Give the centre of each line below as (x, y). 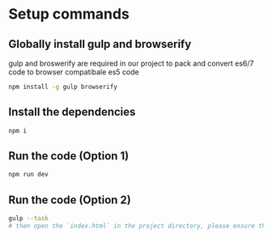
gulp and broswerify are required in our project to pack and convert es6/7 (131, 63)
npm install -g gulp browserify (63, 87)
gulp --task (28, 219)
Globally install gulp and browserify (100, 44)
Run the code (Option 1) (69, 156)
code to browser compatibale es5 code (74, 72)
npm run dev (28, 175)
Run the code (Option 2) (70, 200)
